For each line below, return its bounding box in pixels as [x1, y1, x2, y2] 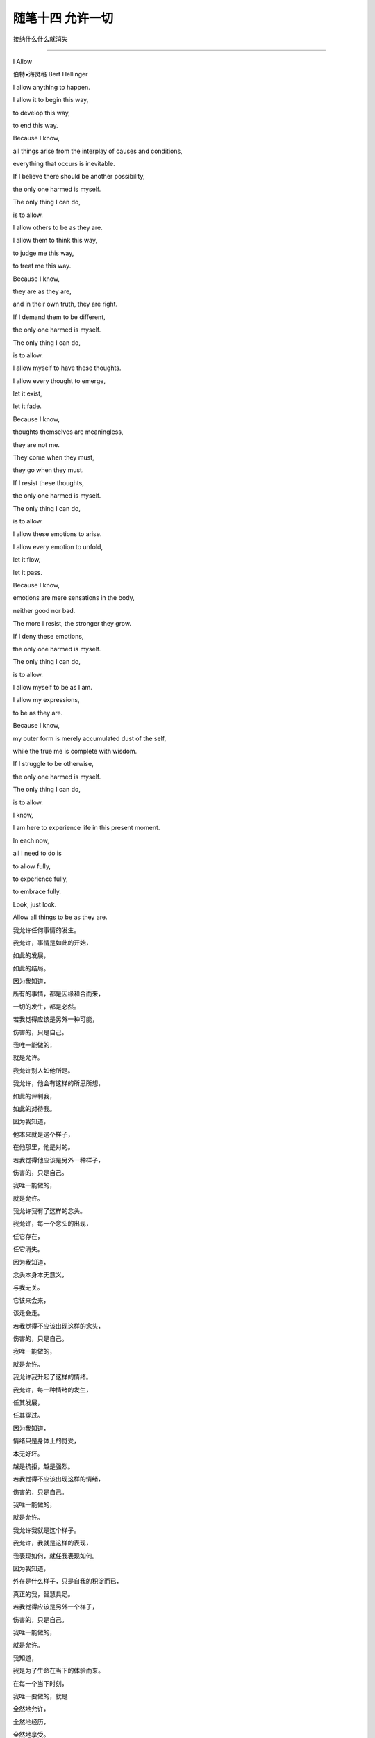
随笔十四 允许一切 [12, 10, 114, 26]
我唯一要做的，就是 [12, 1691, 68, 1700]
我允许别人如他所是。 [12, 1066, 74, 1074]
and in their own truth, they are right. [12, 300, 118, 309]
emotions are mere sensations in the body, [12, 594, 135, 602]
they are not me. [12, 440, 60, 448]
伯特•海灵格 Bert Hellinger [12, 70, 88, 79]
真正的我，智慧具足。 [12, 1589, 74, 1598]
